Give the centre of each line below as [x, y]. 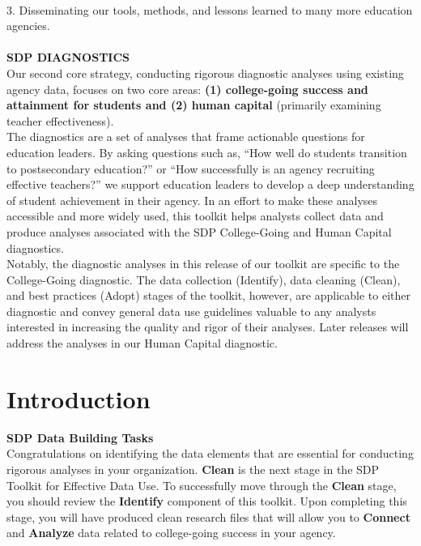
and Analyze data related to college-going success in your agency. [171, 533]
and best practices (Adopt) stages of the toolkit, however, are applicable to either [208, 295]
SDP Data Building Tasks [80, 437]
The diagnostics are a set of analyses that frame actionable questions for [186, 136]
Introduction [79, 398]
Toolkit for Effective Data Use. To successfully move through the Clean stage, [202, 485]
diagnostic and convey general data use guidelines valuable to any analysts [191, 311]
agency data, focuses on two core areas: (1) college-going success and [187, 89]
